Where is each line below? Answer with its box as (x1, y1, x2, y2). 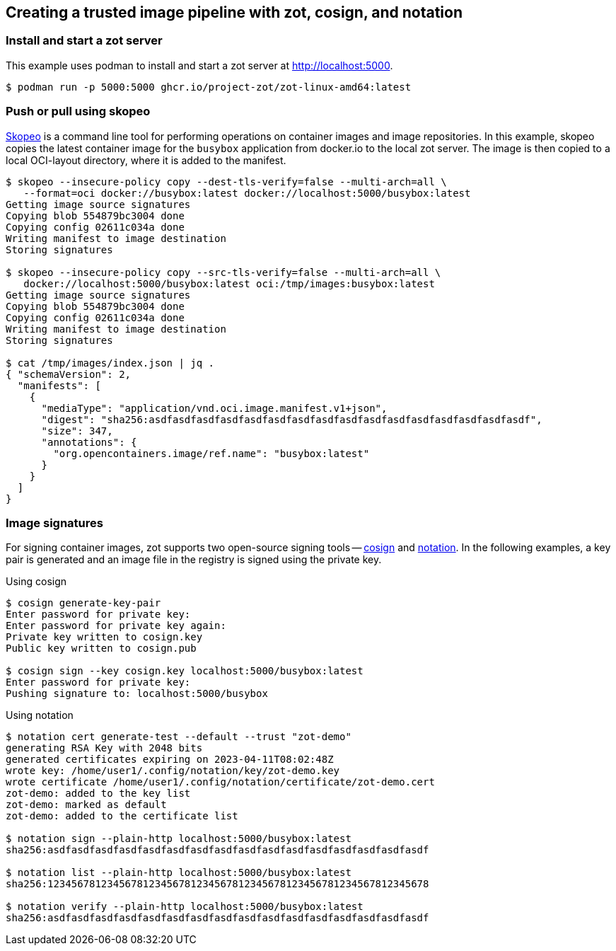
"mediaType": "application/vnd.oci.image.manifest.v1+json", (41, 402, 388, 414)
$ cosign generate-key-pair (6, 597, 161, 609)
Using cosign (6, 575, 67, 588)
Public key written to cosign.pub (6, 642, 197, 655)
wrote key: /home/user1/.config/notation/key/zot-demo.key (6, 765, 340, 777)
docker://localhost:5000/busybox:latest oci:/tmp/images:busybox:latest (23, 277, 435, 289)
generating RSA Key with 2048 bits (6, 742, 203, 754)
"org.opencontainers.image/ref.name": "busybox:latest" (53, 447, 370, 459)
